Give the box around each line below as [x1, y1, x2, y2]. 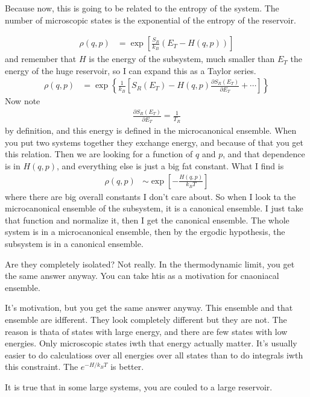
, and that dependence [223, 148, 305, 160]
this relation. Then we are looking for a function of [5, 148, 193, 160]
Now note [5, 95, 40, 107]
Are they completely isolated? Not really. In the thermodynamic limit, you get [5, 257, 295, 270]
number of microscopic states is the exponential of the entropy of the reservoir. [5, 13, 296, 26]
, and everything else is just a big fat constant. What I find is [57, 159, 284, 172]
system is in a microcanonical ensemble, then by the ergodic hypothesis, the [5, 225, 285, 238]
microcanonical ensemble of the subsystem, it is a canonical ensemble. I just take [5, 202, 303, 214]
